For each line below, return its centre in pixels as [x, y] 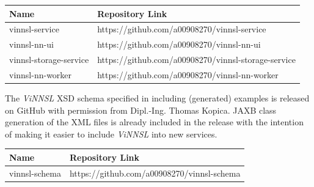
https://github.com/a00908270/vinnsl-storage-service [196, 60]
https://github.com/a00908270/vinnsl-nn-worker [188, 74]
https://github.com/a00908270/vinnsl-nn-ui [179, 44]
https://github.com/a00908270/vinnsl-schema [155, 173]
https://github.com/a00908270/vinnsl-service [182, 29]
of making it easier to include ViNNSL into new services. [111, 134]
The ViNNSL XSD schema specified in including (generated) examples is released [157, 97]
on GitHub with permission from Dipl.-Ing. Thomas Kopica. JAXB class [141, 110]
